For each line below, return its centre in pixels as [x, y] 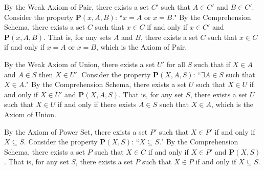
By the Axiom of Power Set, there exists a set [76, 131]
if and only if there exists [97, 104]
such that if [212, 64]
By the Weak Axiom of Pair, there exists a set [76, 7]
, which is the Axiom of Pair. [141, 47]
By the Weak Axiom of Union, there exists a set [80, 64]
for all [176, 64]
